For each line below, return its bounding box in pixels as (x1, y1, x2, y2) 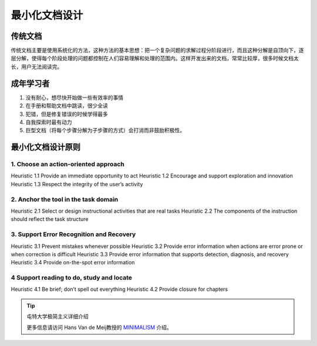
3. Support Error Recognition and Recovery (11, 230, 136, 238)
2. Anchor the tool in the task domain (11, 195, 119, 203)
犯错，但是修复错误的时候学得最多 (25, 110, 108, 117)
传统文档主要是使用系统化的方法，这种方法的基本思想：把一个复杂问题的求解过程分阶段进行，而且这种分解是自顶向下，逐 (11, 47, 304, 54)
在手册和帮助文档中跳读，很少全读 (25, 102, 108, 109)
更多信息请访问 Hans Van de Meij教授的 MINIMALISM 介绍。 (26, 324, 173, 331)
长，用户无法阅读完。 (11, 63, 63, 70)
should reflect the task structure (11, 216, 89, 223)
